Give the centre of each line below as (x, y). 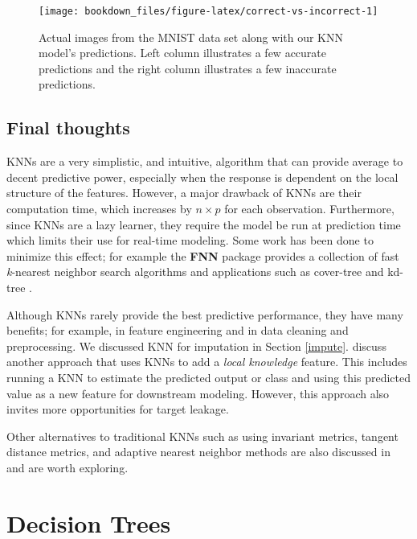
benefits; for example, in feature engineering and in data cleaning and (178, 330)
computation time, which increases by (99, 209)
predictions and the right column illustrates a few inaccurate (188, 68)
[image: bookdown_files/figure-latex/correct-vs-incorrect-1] (208, 11)
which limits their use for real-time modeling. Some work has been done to (190, 240)
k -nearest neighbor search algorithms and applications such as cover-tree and (195, 272)
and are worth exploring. (67, 467)
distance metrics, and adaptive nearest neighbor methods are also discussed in (198, 452)
